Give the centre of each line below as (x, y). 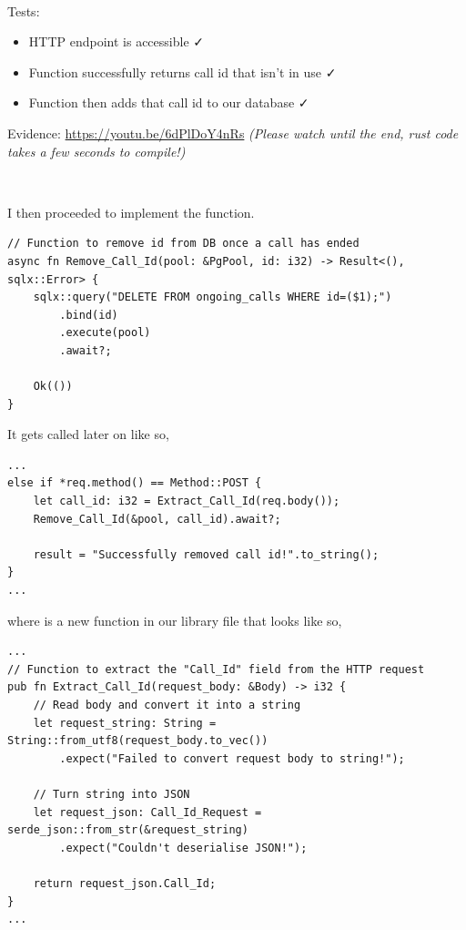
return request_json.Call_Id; (125, 883)
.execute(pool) (105, 333)
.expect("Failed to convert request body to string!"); (232, 758)
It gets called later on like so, (88, 434)
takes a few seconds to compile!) (96, 151)
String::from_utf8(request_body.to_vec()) (138, 741)
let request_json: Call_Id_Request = (147, 812)
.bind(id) (89, 315)
